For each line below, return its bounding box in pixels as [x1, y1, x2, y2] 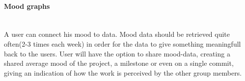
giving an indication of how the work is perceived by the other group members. [4, 67, 242, 78]
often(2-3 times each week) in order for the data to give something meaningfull [4, 38, 241, 49]
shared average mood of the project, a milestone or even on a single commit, [4, 58, 234, 68]
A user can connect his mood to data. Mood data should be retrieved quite [4, 29, 230, 39]
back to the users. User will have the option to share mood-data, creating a [4, 48, 230, 58]
